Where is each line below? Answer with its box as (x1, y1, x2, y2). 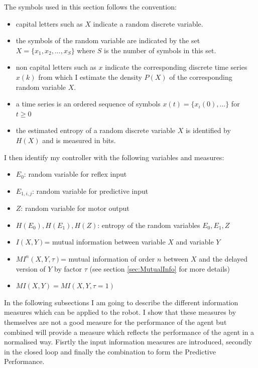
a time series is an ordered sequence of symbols (16, 98, 161, 109)
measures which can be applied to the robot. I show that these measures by (4, 307, 236, 317)
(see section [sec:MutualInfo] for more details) (89, 263, 230, 274)
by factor (54, 263, 82, 274)
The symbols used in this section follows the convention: (4, 2, 177, 12)
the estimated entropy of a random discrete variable (16, 125, 176, 136)
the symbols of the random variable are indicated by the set (16, 35, 200, 46)
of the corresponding (169, 71, 232, 82)
